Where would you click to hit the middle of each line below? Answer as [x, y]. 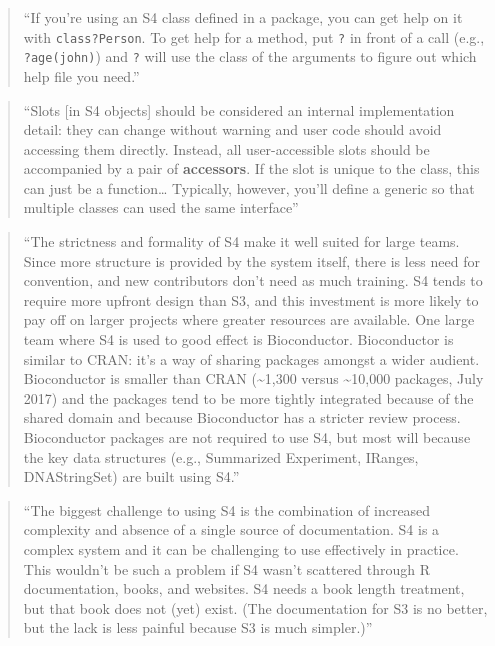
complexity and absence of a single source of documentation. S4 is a [231, 529]
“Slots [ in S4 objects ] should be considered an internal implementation [239, 109]
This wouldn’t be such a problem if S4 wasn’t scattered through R [227, 568]
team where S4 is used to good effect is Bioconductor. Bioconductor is [238, 339]
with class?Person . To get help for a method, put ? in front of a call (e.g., [254, 36]
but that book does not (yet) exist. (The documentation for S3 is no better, [255, 607]
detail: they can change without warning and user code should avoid [232, 129]
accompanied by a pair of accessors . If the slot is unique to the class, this [251, 168]
